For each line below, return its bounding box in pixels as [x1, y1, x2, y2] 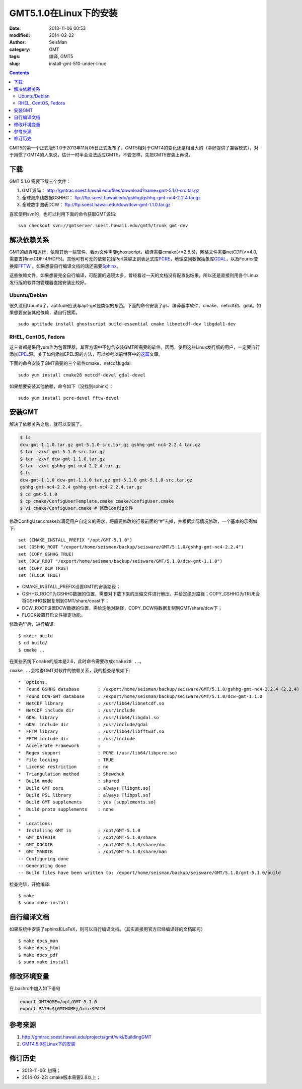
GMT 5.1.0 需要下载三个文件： [9, 178, 71, 184]
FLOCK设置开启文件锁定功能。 [22, 612, 86, 618]
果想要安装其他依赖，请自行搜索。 [9, 309, 80, 315]
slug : [9, 61, 20, 67]
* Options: [18, 679, 48, 685]
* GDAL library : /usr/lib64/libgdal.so [18, 715, 159, 720]
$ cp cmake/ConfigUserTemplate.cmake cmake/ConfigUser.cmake [20, 498, 174, 504]
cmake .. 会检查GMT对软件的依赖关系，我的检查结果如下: [9, 668, 130, 674]
